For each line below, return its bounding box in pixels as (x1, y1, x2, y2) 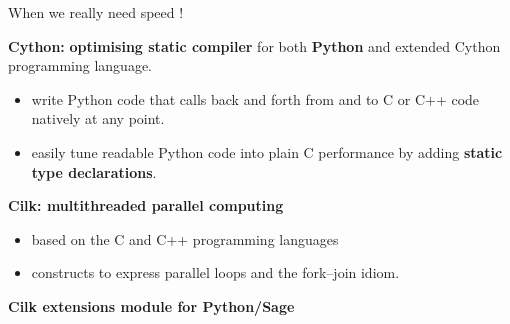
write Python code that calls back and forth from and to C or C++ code (31, 88, 480, 109)
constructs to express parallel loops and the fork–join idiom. (31, 262, 400, 283)
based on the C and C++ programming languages (31, 228, 339, 249)
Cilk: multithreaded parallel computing (8, 195, 284, 216)
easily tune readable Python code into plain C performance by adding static (31, 141, 503, 162)
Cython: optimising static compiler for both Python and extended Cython (8, 35, 501, 56)
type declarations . (31, 161, 157, 182)
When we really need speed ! (8, 2, 184, 22)
